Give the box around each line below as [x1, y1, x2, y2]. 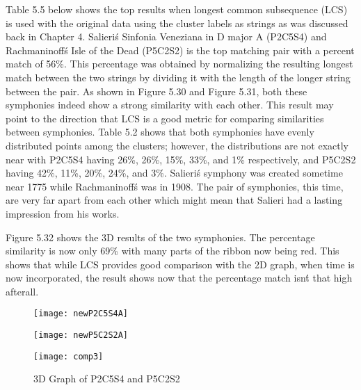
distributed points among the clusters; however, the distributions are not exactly [6, 138, 349, 152]
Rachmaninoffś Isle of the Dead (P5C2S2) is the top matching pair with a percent [6, 42, 355, 57]
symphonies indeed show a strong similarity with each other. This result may [6, 97, 334, 112]
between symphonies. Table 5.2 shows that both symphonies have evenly [6, 124, 314, 139]
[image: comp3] [33, 351, 104, 361]
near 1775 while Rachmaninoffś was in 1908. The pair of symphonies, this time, [6, 179, 344, 193]
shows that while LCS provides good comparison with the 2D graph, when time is [6, 257, 355, 271]
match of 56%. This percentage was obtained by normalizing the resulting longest [6, 56, 353, 71]
